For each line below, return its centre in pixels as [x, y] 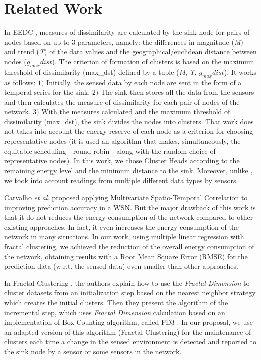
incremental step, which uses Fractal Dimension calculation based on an [115, 312]
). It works [240, 71]
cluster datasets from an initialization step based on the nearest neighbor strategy [130, 293]
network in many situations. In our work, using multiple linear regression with [124, 236]
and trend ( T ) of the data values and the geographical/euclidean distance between [130, 51]
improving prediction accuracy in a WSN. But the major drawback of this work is [130, 207]
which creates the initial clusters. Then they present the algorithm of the [116, 302]
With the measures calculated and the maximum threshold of [136, 112]
